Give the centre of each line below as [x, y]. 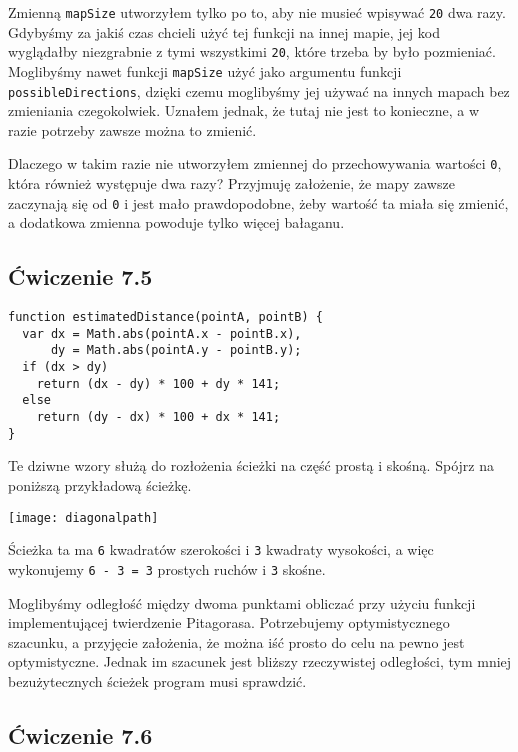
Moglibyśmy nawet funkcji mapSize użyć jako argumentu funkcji [205, 70]
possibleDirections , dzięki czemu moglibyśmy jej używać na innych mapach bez [259, 90]
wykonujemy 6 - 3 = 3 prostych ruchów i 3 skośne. [167, 568]
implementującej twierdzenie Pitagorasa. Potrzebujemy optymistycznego [229, 622]
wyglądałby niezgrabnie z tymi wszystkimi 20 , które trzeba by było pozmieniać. [252, 51]
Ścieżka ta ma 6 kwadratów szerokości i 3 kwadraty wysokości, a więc [221, 549]
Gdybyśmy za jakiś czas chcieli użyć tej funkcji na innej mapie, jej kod [224, 31]
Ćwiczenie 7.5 [80, 276]
